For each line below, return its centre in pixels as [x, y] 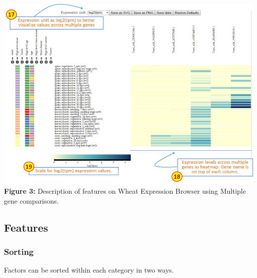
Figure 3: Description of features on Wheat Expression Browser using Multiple [125, 191]
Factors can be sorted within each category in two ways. [89, 270]
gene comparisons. [31, 200]
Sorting [19, 252]
